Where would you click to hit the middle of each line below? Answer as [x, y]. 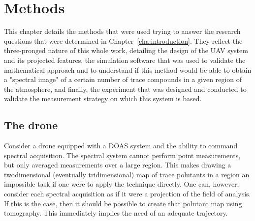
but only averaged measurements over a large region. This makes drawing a [118, 165]
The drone [31, 125]
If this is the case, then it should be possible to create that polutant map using [123, 203]
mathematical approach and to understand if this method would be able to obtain [128, 69]
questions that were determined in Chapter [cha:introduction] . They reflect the [123, 41]
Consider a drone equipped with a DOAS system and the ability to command [121, 146]
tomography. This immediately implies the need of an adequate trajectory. [116, 213]
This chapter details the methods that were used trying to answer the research [122, 31]
